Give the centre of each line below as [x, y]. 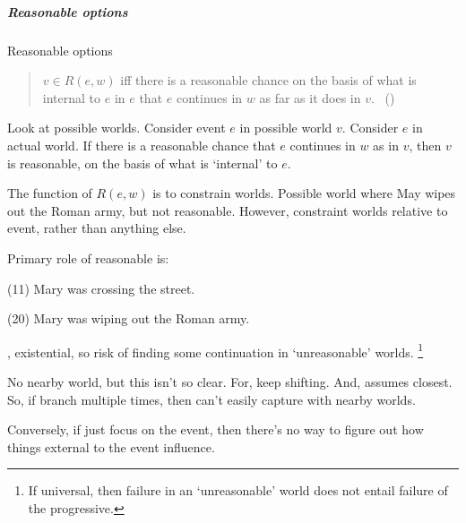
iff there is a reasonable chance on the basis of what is [268, 80]
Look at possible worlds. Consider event [116, 128]
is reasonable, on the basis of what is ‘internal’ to [142, 163]
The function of [50, 193]
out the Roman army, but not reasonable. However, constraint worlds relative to [228, 210]
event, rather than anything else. [97, 228]
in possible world [286, 128]
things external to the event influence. [111, 446]
